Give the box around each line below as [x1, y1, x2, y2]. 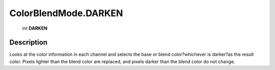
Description [9, 38, 48, 47]
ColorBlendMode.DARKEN [9, 8, 123, 19]
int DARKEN [22, 25, 48, 31]
